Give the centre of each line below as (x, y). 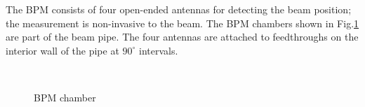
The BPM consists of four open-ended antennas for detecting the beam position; (179, 9)
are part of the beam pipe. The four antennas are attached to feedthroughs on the (182, 37)
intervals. (159, 50)
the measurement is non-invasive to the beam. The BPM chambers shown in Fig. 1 (182, 23)
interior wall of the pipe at (62, 50)
